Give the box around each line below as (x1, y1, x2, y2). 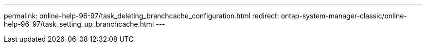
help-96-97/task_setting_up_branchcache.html (4, 20, 154, 28)
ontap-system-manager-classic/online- (281, 12, 407, 20)
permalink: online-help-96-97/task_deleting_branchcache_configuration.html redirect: (4, 12, 279, 20)
